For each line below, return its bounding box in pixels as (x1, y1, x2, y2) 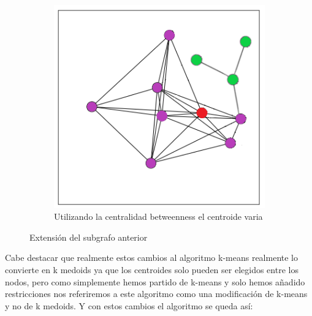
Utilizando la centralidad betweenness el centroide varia (54, 210, 263, 223)
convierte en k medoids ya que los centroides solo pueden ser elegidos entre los (5, 263, 299, 276)
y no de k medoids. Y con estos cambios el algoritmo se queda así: (5, 299, 253, 312)
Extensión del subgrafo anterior (29, 230, 148, 243)
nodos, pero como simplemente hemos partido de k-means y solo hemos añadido (5, 275, 305, 288)
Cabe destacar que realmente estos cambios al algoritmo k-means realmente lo (5, 251, 299, 264)
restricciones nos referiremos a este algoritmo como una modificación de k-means (5, 287, 308, 300)
